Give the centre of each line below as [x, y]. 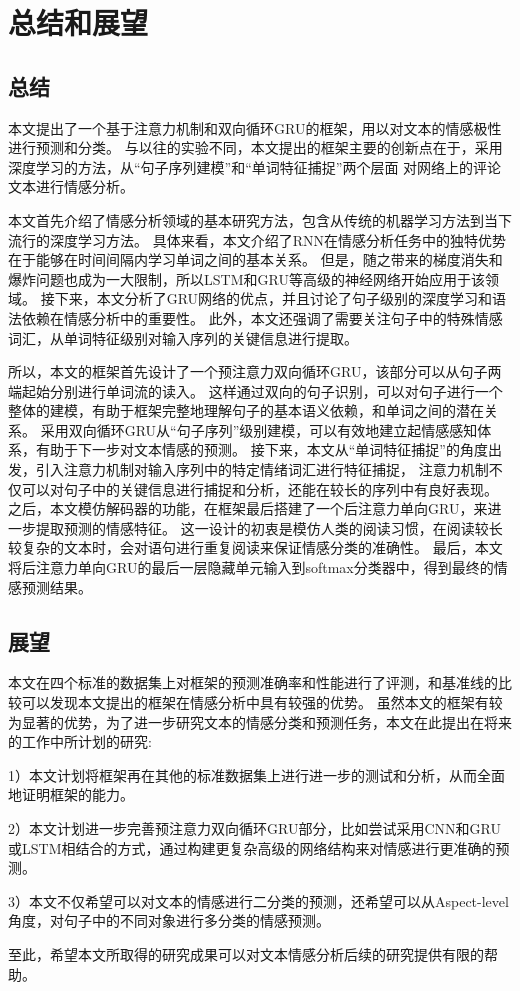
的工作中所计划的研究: [80, 741]
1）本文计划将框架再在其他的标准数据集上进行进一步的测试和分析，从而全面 [256, 774]
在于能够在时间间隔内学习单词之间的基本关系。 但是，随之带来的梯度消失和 [255, 259]
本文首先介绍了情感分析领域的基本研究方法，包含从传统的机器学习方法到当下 [260, 219]
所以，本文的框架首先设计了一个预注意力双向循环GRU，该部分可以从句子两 [255, 371]
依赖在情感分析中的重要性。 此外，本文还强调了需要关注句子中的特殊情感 [262, 317]
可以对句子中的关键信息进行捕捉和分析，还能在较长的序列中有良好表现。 [259, 488]
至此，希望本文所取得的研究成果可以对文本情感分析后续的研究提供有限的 [246, 953]
